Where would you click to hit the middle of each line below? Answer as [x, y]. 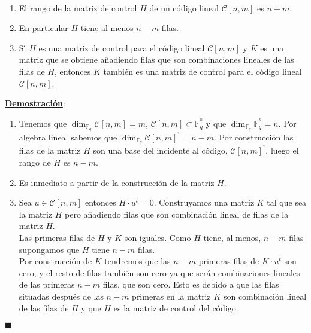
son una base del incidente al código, [160, 150]
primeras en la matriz [171, 296]
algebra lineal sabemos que [68, 137]
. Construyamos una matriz [204, 202]
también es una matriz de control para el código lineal [203, 71]
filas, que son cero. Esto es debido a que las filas [191, 284]
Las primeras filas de [57, 238]
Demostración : [35, 103]
